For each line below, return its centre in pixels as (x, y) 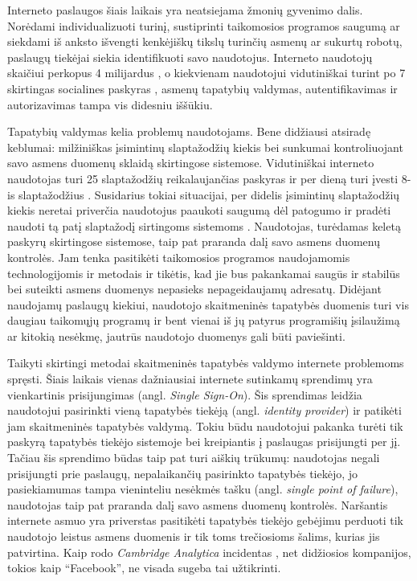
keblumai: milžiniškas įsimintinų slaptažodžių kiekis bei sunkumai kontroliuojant (205, 147)
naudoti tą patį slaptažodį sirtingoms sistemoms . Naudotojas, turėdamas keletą (204, 225)
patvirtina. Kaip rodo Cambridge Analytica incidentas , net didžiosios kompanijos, (209, 552)
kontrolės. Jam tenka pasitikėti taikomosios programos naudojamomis (179, 257)
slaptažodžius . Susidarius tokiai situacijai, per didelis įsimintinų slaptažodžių (209, 194)
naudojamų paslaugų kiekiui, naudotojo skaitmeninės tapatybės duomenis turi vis (208, 304)
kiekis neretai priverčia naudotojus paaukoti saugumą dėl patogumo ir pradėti (199, 210)
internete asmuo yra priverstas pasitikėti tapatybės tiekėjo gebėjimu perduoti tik (205, 520)
